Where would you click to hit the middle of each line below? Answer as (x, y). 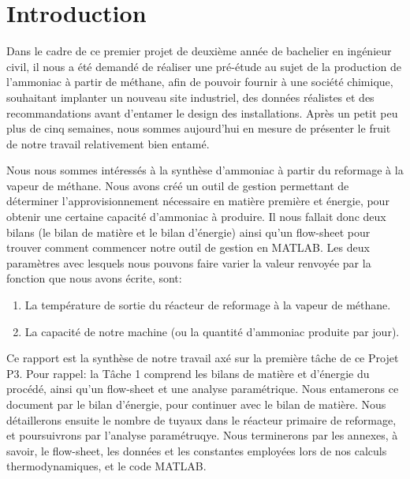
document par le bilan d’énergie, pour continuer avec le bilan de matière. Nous (196, 404)
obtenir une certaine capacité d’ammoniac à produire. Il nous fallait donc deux (196, 217)
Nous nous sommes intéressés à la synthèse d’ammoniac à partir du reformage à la (205, 170)
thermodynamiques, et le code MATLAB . (106, 466)
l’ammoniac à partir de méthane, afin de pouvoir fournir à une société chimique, (200, 82)
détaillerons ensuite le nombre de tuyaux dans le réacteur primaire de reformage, (201, 419)
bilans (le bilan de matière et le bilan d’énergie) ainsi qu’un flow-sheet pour (188, 232)
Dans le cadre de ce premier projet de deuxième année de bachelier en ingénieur (199, 51)
